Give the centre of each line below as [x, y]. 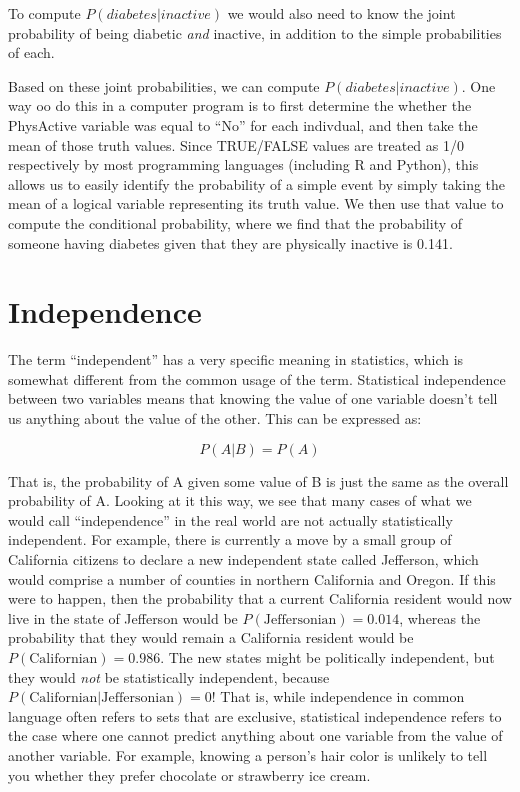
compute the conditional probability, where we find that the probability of [235, 222]
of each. [31, 52]
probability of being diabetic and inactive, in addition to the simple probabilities [255, 32]
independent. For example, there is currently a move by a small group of [230, 539]
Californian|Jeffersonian [101, 698]
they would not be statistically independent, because [169, 676]
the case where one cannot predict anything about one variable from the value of [255, 735]
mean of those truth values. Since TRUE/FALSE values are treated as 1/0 [236, 144]
